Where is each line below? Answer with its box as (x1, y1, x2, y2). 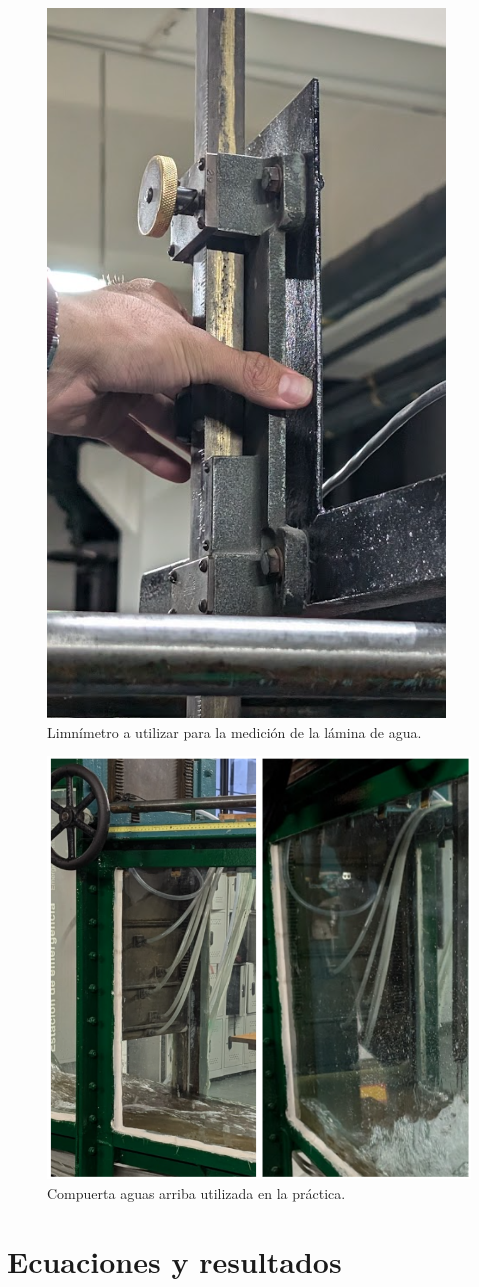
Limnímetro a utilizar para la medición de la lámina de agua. (47, 721, 422, 742)
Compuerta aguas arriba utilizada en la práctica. (47, 1182, 346, 1203)
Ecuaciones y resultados (7, 1241, 342, 1282)
